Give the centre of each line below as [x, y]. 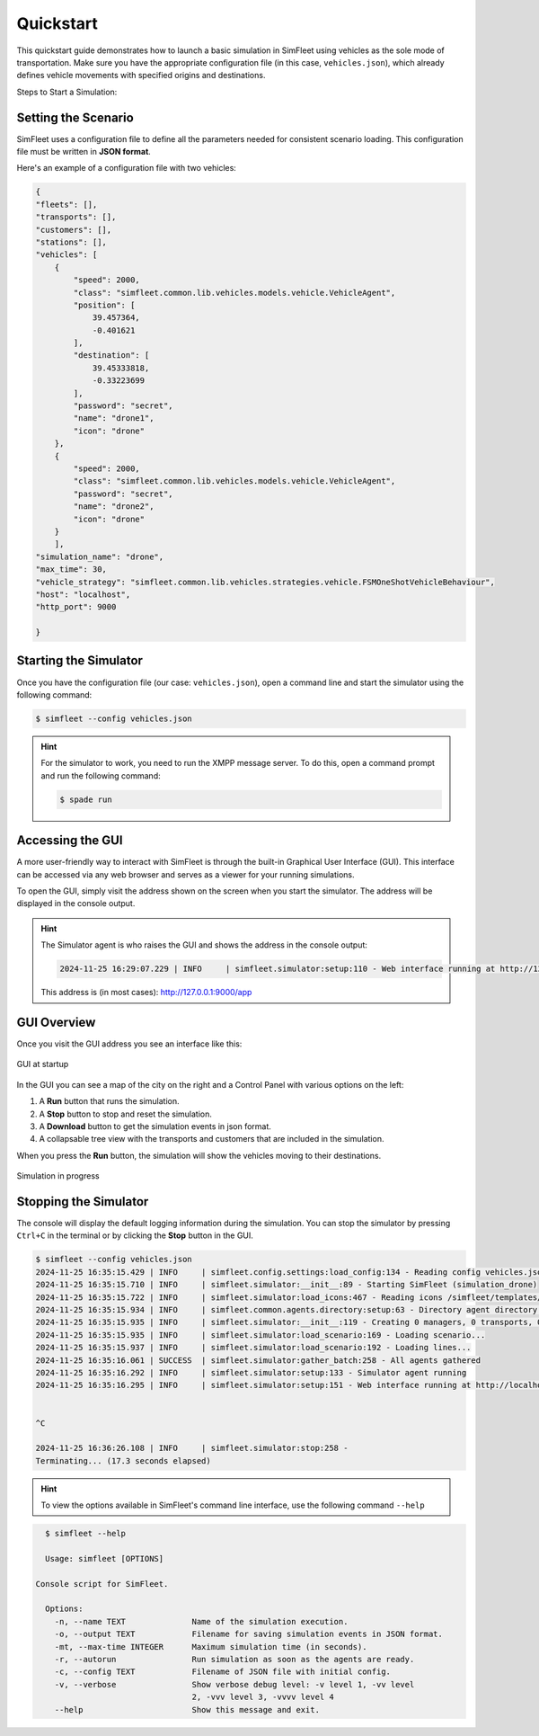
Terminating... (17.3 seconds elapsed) [123, 1460]
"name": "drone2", [114, 507]
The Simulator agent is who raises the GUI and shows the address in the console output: [204, 945]
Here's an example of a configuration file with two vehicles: [127, 168]
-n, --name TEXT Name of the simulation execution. [201, 1621]
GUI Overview [56, 1022]
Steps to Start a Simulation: [67, 92]
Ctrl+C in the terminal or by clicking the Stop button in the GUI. [135, 1235]
